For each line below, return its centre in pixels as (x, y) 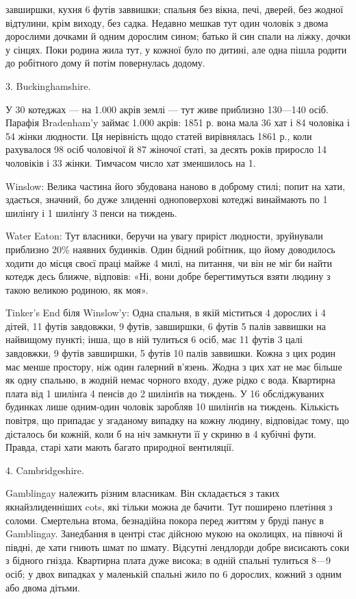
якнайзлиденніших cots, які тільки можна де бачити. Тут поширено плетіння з (169, 506)
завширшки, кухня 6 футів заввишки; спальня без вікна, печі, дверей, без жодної (175, 9)
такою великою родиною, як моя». (77, 289)
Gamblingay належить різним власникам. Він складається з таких (143, 493)
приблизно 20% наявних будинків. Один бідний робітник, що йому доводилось (170, 249)
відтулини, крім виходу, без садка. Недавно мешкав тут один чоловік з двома (167, 22)
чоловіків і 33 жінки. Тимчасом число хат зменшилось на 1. (131, 162)
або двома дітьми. (43, 587)
